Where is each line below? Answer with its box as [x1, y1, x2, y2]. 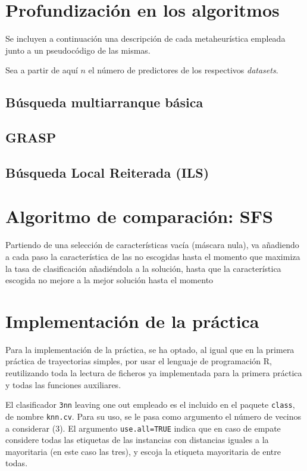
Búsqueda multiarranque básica [5, 93, 203, 111]
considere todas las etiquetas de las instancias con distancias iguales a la [5, 433, 269, 446]
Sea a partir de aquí [5, 64, 78, 76]
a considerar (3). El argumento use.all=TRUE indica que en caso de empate [5, 422, 281, 434]
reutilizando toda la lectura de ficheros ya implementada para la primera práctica [5, 367, 302, 379]
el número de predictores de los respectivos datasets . [88, 64, 278, 76]
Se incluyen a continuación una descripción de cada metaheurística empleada [5, 32, 286, 45]
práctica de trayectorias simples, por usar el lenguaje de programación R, [5, 355, 272, 367]
